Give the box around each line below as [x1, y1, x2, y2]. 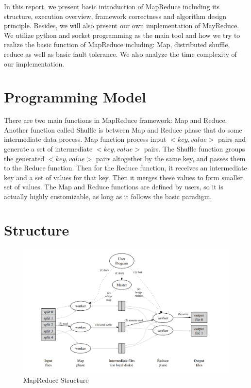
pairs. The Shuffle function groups [144, 144, 245, 154]
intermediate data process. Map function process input [4, 134, 167, 144]
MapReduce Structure [23, 374, 89, 385]
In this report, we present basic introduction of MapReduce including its [4, 1, 220, 11]
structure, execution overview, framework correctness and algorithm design [4, 11, 226, 21]
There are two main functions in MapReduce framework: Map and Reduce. [4, 115, 227, 125]
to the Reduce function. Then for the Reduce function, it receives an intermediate [4, 163, 247, 173]
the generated [4, 153, 45, 163]
